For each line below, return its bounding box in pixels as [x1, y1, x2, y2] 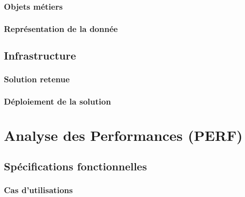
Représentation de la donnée [4, 22, 118, 34]
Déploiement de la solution [4, 95, 111, 107]
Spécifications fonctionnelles [4, 158, 147, 173]
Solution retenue [4, 73, 70, 85]
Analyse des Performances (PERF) [4, 125, 243, 145]
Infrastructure [4, 48, 76, 63]
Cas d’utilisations [4, 184, 73, 196]
